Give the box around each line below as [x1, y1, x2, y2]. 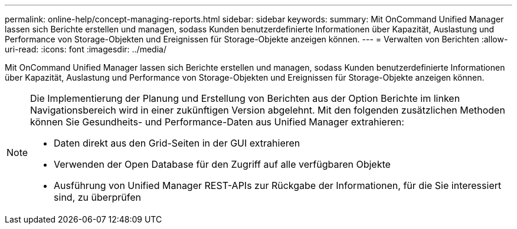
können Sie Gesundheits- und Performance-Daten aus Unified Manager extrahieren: [30, 116, 404, 128]
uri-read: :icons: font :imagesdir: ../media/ [5, 44, 166, 54]
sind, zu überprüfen [54, 191, 141, 203]
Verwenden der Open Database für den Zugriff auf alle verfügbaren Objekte [54, 158, 391, 170]
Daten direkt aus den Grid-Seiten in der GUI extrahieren [54, 137, 300, 149]
